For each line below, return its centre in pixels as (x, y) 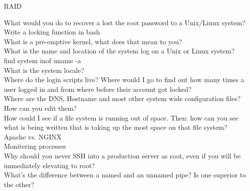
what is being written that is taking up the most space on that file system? (116, 127)
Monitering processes (35, 146)
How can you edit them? (40, 108)
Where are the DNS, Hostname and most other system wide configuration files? (122, 98)
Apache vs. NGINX (33, 136)
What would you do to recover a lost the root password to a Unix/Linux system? (125, 22)
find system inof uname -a (42, 60)
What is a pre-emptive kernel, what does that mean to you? (93, 41)
